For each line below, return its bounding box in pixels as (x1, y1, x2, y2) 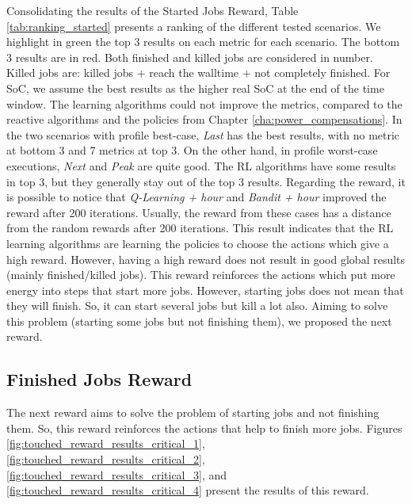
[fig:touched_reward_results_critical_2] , (6, 451, 205, 468)
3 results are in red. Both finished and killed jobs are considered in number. (6, 48, 373, 65)
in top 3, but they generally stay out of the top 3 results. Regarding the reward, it (6, 173, 406, 189)
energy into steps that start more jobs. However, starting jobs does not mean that (6, 281, 404, 298)
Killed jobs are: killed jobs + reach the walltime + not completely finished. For (6, 64, 391, 81)
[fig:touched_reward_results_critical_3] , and (6, 466, 227, 483)
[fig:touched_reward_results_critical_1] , (6, 435, 205, 452)
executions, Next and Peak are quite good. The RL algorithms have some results (6, 157, 396, 174)
